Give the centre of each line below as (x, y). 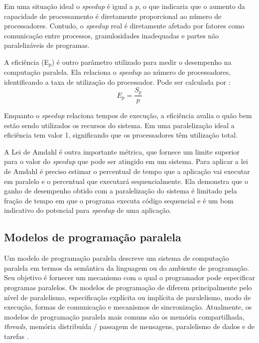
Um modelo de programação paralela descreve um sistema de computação (117, 258)
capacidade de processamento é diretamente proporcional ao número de (113, 16)
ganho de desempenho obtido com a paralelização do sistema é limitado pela (121, 191)
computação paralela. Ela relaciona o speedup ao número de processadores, (118, 72)
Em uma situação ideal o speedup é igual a (68, 6)
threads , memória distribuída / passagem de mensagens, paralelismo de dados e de (129, 326)
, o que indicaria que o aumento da (192, 6)
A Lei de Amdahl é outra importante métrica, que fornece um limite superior (122, 151)
